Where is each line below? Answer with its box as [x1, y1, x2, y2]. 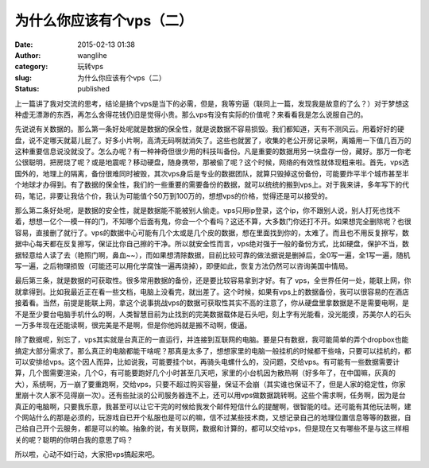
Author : [14, 50, 41, 60]
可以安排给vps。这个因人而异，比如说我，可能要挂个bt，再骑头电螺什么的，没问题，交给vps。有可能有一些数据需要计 [14, 358, 400, 367]
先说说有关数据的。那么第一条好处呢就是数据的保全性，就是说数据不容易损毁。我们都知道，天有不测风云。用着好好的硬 [14, 124, 404, 134]
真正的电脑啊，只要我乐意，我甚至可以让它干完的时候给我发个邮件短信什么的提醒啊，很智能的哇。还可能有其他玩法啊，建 [14, 401, 412, 411]
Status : [14, 84, 40, 94]
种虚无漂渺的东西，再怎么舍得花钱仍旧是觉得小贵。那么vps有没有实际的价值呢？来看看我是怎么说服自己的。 [14, 110, 368, 119]
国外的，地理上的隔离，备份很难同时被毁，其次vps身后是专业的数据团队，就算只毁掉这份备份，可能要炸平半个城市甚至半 [14, 168, 409, 178]
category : [14, 62, 48, 72]
